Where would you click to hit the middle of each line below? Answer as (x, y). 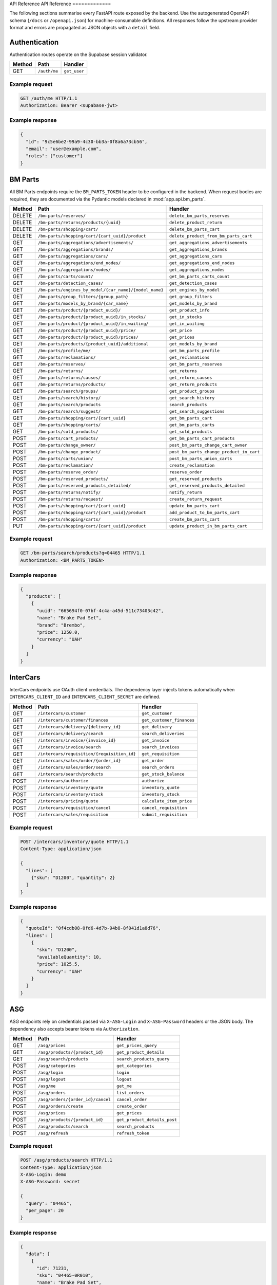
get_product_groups (192, 391)
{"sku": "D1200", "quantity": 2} (73, 877)
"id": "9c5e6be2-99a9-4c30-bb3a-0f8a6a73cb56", (87, 142)
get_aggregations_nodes (197, 270)
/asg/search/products (63, 1059)
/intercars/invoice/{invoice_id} (77, 740)
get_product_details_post (146, 1120)
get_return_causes (191, 378)
